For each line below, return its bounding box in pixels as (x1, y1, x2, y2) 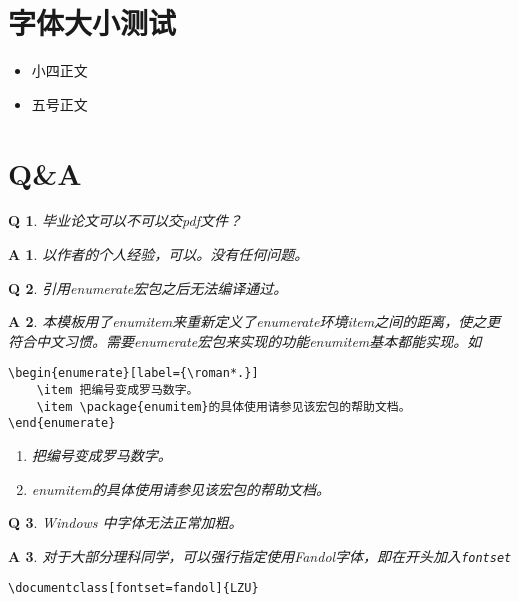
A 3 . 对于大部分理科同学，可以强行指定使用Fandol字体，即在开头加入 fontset (8, 545, 512, 566)
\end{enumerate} (8, 416, 116, 431)
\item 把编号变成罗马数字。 (36, 383, 199, 398)
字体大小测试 (8, 2, 177, 43)
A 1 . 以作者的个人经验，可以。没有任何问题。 (8, 244, 309, 265)
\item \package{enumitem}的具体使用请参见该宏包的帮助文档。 (36, 399, 411, 414)
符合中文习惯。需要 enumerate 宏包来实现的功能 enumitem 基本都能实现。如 (8, 330, 482, 351)
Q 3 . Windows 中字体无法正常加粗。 (8, 512, 243, 533)
